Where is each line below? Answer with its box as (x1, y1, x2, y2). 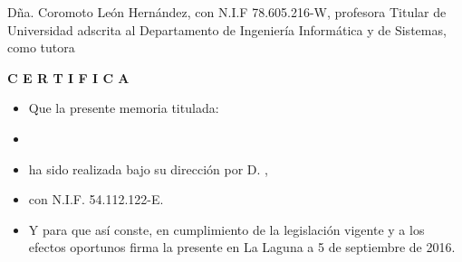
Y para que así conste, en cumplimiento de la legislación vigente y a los (28, 220, 425, 239)
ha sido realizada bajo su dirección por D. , (28, 159, 268, 178)
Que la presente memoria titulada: (28, 98, 219, 117)
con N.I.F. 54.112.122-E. (28, 190, 164, 209)
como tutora (7, 38, 75, 57)
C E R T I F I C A (7, 68, 130, 87)
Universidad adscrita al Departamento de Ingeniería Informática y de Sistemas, (7, 20, 447, 39)
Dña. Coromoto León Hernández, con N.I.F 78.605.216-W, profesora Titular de (7, 3, 447, 21)
